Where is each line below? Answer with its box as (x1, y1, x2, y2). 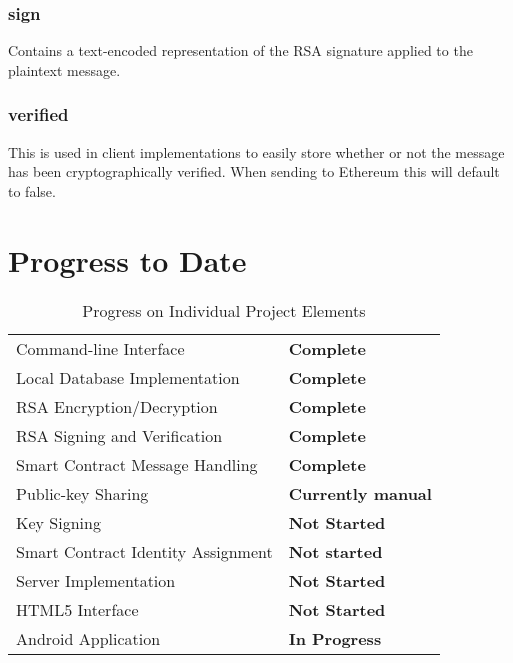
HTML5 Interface (16, 597, 139, 621)
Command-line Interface (16, 336, 185, 360)
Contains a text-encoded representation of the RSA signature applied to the (8, 40, 473, 61)
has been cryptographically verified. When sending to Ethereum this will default (8, 161, 500, 182)
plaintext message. (8, 59, 121, 80)
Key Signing (16, 510, 101, 534)
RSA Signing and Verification (16, 423, 223, 447)
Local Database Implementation (16, 365, 240, 389)
